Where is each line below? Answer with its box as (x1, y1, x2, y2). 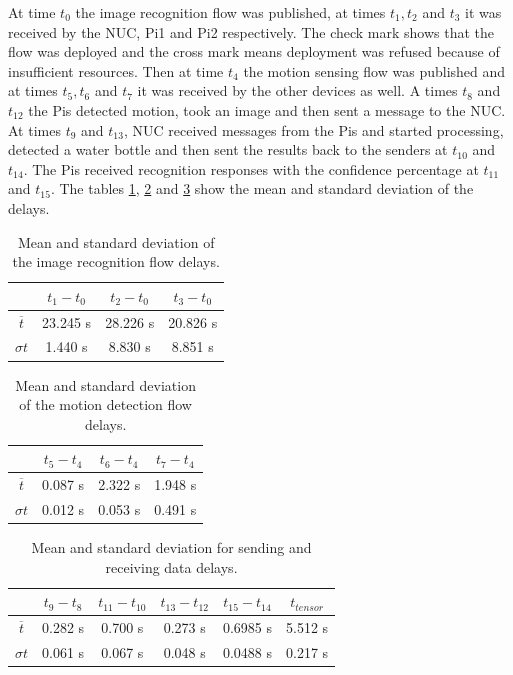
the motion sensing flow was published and (243, 60, 506, 81)
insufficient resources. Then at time (8, 60, 224, 81)
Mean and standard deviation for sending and (31, 537, 312, 558)
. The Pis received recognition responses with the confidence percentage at (23, 158, 479, 179)
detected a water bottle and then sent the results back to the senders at (8, 139, 448, 160)
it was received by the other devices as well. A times (137, 80, 458, 101)
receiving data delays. (105, 556, 238, 577)
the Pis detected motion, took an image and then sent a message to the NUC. (28, 99, 506, 120)
